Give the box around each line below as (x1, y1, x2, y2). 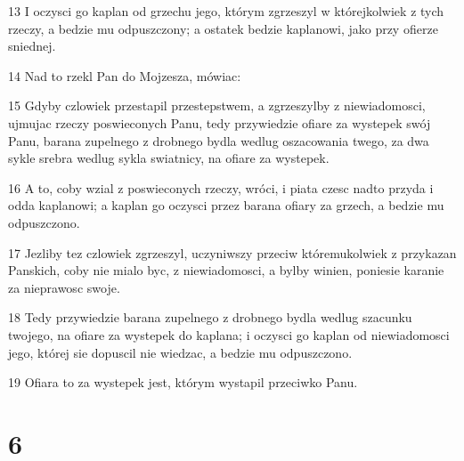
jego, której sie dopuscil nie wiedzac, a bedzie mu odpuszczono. (8, 343, 353, 361)
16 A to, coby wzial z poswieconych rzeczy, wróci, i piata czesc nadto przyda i (8, 178, 434, 197)
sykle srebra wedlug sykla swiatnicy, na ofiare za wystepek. (8, 149, 330, 167)
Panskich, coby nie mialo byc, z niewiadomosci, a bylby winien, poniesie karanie (8, 261, 444, 279)
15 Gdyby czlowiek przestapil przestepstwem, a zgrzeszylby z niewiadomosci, (8, 96, 426, 115)
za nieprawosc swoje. (8, 278, 120, 296)
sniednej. (8, 36, 56, 55)
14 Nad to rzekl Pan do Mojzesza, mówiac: (8, 66, 241, 85)
